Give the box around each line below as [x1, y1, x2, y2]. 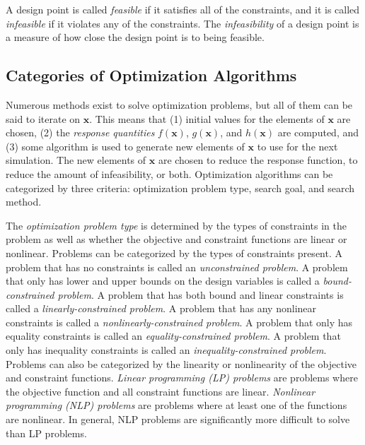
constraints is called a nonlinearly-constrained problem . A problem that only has [6, 314, 353, 329]
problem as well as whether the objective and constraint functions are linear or [6, 232, 347, 247]
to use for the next [257, 138, 338, 153]
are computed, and [277, 125, 359, 140]
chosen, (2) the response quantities [6, 125, 155, 140]
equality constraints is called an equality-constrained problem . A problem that [6, 328, 341, 343]
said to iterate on [6, 111, 81, 126]
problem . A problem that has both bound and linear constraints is [57, 287, 344, 302]
